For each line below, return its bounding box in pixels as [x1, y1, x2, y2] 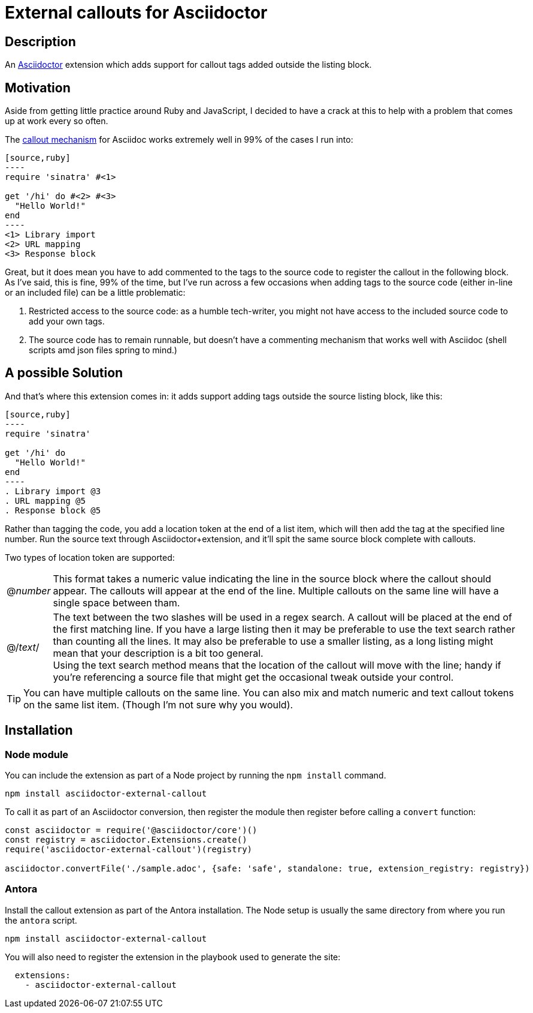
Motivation [5, 80, 71, 95]
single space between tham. [53, 596, 180, 609]
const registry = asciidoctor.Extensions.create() [5, 835, 247, 845]
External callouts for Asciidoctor [5, 2, 268, 23]
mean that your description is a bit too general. [53, 647, 264, 659]
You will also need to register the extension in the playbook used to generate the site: [5, 951, 341, 962]
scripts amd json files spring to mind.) [29, 345, 177, 356]
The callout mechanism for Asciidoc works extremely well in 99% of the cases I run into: [5, 134, 353, 145]
